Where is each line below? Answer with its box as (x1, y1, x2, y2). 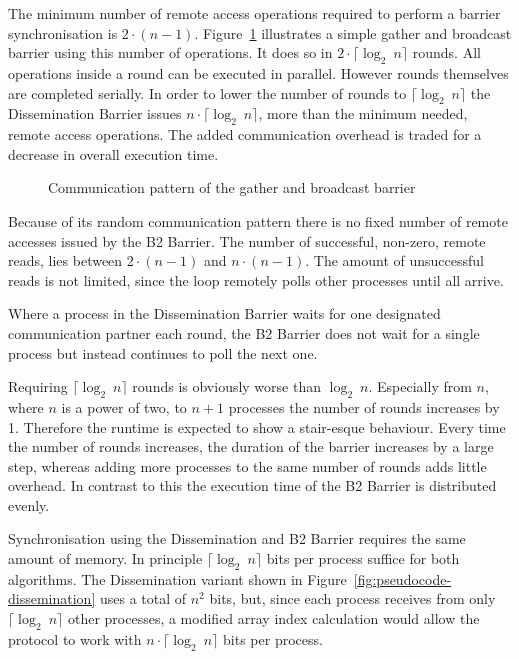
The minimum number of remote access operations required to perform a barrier (8, 3, 501, 23)
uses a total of (99, 588, 187, 609)
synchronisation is (8, 22, 118, 43)
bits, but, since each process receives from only (209, 588, 496, 609)
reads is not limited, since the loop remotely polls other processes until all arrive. (8, 269, 504, 290)
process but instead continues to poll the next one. (8, 342, 318, 363)
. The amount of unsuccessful (305, 250, 484, 271)
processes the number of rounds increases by (228, 396, 500, 417)
